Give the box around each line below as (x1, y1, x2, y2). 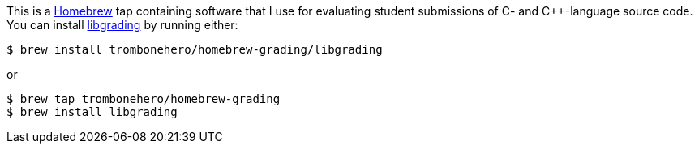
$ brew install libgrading (6, 105, 178, 118)
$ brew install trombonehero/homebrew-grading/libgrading (6, 43, 383, 56)
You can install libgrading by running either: (6, 18, 238, 32)
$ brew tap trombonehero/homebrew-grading (6, 92, 281, 105)
